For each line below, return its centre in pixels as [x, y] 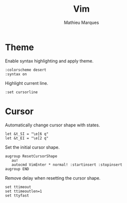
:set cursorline [21, 92]
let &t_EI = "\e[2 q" [27, 138]
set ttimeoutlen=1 [24, 191]
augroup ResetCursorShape [31, 156]
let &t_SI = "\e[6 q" [27, 134]
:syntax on [16, 74]
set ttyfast [17, 195]
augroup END [17, 169]
